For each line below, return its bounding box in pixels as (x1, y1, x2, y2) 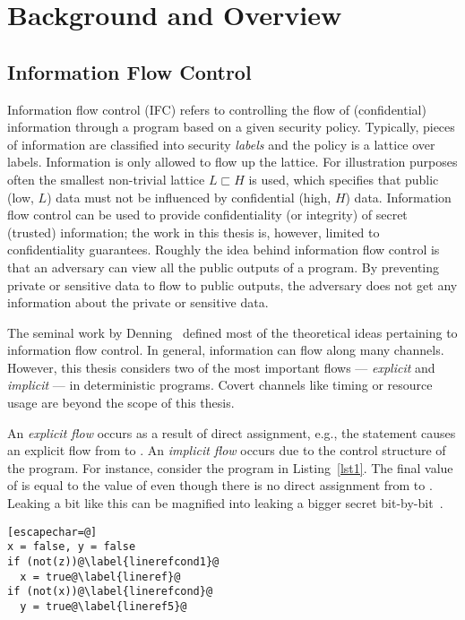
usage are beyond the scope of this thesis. (7, 393, 235, 412)
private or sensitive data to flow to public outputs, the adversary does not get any (7, 275, 458, 294)
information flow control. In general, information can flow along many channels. (7, 340, 444, 359)
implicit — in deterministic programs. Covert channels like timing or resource (7, 375, 433, 394)
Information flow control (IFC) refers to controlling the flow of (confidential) (7, 99, 426, 118)
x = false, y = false (7, 540, 136, 554)
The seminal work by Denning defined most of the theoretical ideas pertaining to (7, 323, 458, 341)
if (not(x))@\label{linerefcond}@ (7, 585, 213, 598)
